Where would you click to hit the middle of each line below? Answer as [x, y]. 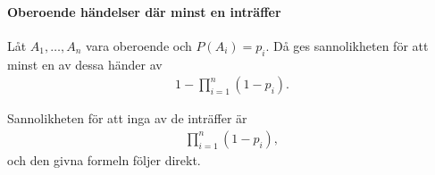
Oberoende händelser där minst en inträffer [144, 11]
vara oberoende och [139, 45]
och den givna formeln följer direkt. [104, 159]
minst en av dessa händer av [85, 64]
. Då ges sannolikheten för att [347, 45]
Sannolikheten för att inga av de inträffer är [127, 118]
